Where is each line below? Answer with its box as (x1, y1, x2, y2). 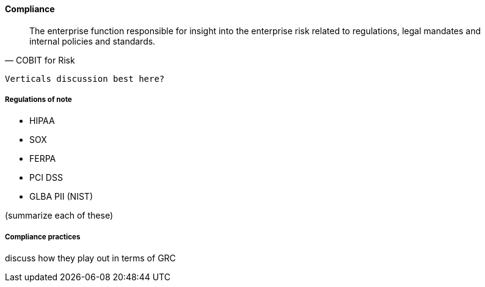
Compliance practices (5, 232, 81, 241)
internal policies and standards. (29, 35, 156, 46)
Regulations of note (5, 95, 72, 104)
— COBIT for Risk (5, 54, 75, 65)
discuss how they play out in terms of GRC (5, 253, 176, 264)
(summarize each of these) (5, 210, 113, 221)
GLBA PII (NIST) (29, 191, 93, 202)
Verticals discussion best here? (5, 73, 165, 84)
